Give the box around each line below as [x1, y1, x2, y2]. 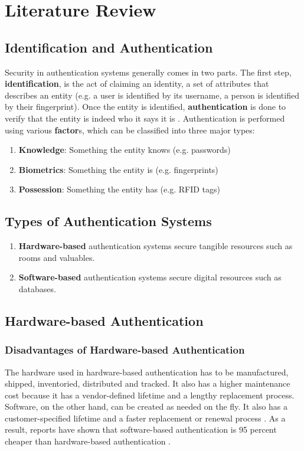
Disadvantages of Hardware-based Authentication [5, 342, 245, 357]
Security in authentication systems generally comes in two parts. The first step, [5, 66, 292, 78]
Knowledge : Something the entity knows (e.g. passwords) [18, 143, 231, 156]
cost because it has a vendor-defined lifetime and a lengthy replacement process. [5, 388, 295, 401]
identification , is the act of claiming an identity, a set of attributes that [5, 77, 269, 90]
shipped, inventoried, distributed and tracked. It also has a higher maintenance [5, 377, 290, 390]
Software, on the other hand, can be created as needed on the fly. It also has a [5, 400, 288, 413]
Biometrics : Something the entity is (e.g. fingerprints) [18, 163, 218, 175]
